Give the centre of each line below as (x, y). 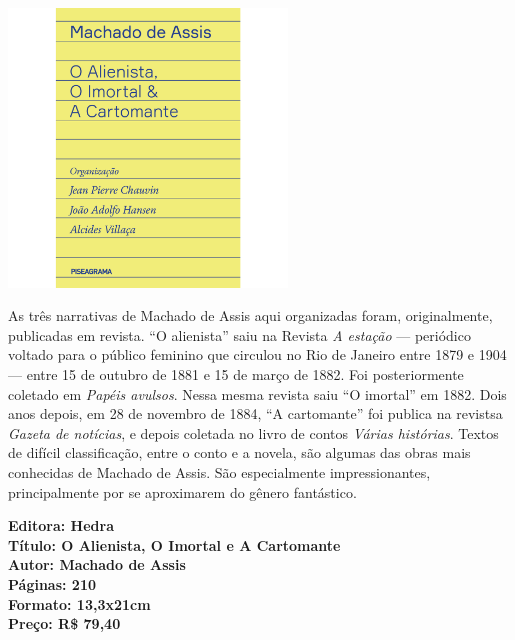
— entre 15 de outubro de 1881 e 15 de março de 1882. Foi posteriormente (236, 374)
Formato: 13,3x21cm (79, 603)
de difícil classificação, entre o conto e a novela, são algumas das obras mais (239, 452)
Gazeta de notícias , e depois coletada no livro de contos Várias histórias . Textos (253, 432)
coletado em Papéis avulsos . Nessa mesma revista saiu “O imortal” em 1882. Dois (257, 393)
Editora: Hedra (61, 525)
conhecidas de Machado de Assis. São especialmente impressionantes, (219, 472)
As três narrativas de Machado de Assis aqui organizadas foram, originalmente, (250, 315)
